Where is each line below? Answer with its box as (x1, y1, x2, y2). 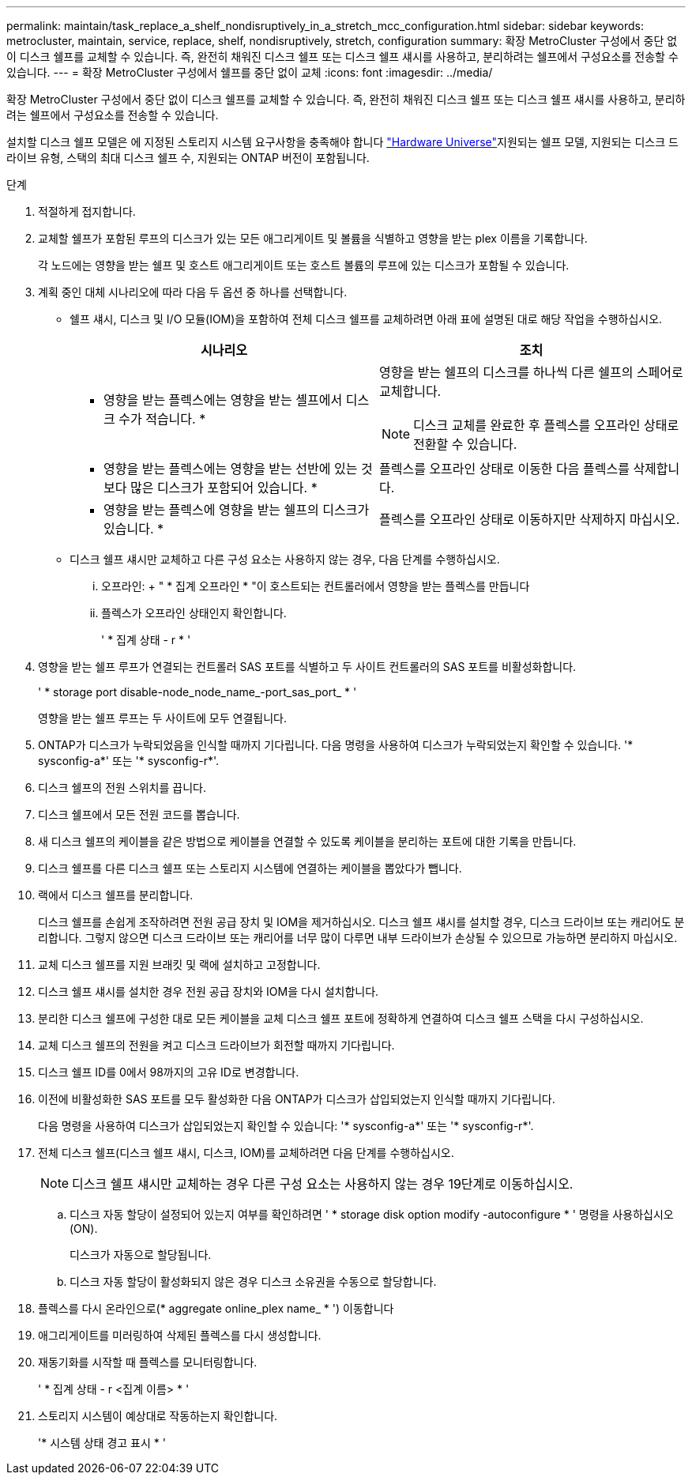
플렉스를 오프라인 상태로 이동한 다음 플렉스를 (379, 461, 630, 477)
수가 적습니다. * (118, 411, 206, 427)
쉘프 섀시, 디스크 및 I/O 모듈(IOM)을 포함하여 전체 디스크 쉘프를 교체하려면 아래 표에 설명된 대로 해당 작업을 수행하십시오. (70, 312, 663, 326)
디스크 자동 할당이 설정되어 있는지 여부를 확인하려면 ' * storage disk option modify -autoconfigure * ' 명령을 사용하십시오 (70, 1208, 674, 1221)
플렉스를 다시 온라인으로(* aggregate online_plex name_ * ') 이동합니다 (38, 1302, 394, 1315)
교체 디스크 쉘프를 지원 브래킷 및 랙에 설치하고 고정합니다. (38, 958, 321, 971)
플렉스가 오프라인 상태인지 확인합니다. (101, 606, 287, 620)
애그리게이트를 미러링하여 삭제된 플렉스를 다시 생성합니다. (38, 1328, 322, 1342)
